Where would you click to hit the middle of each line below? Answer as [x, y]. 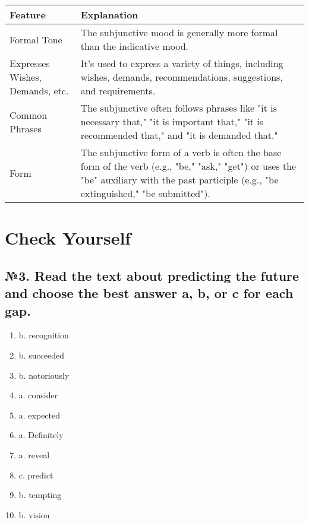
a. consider [38, 395]
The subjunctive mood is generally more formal [179, 32]
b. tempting [40, 495]
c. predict [36, 475]
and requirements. [118, 91]
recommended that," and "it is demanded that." [179, 135]
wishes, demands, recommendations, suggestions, [182, 77]
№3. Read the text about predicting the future [152, 275]
